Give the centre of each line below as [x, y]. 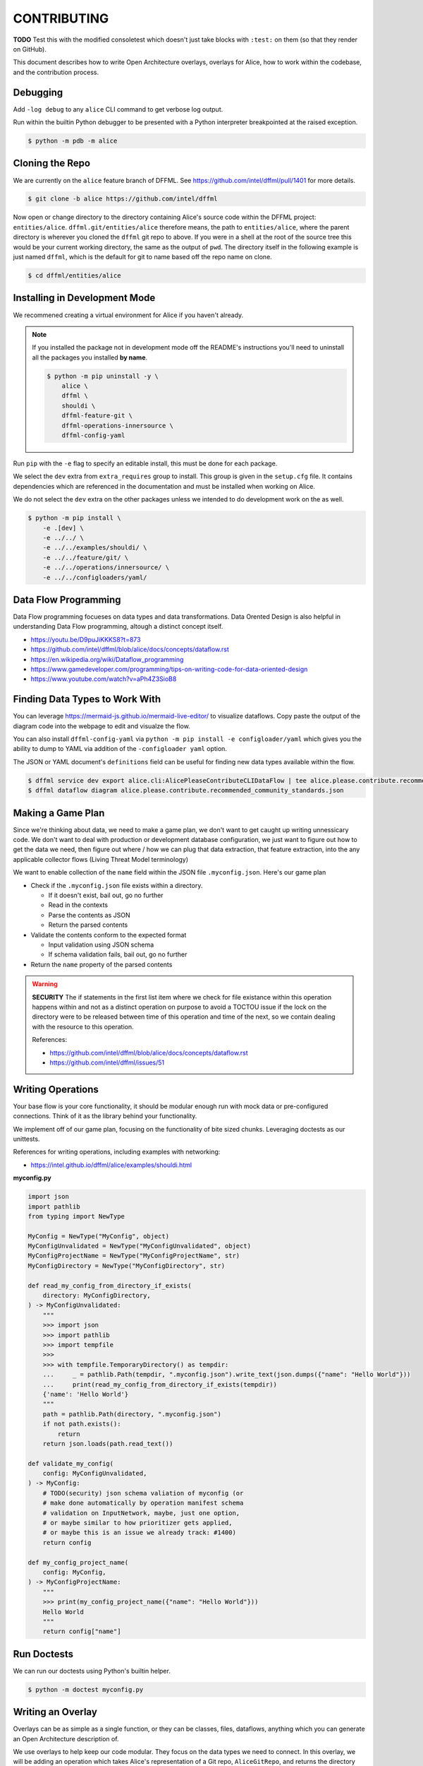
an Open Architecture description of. [66, 1738]
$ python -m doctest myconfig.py [86, 1689]
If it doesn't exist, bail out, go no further [106, 895]
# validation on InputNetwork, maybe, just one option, [141, 1513]
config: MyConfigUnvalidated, [95, 1474]
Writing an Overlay [55, 1712]
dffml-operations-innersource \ [118, 425]
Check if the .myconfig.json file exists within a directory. [117, 885]
